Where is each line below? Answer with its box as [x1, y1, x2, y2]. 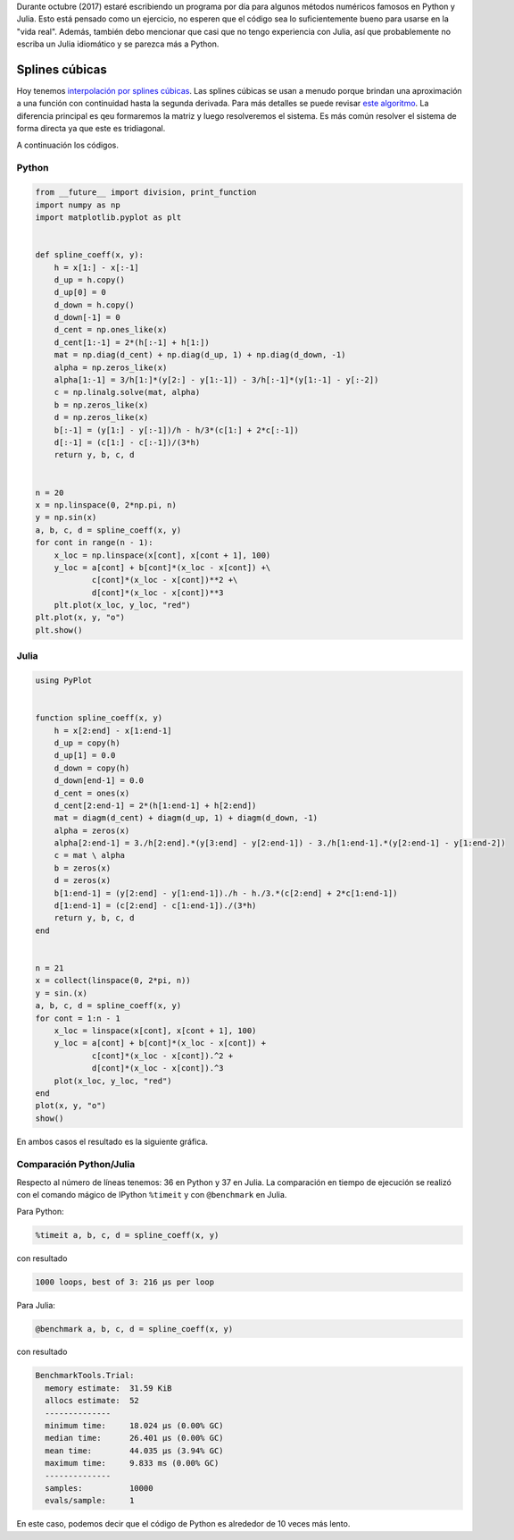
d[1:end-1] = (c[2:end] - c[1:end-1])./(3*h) [54, 901, 257, 911]
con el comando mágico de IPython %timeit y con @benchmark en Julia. [16, 1190, 287, 1200]
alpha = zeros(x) [54, 825, 130, 836]
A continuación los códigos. [16, 139, 120, 150]
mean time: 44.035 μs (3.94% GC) [45, 1445, 224, 1456]
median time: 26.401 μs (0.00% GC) [45, 1433, 224, 1443]
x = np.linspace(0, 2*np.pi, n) [35, 500, 178, 509]
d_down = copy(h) [54, 762, 130, 773]
